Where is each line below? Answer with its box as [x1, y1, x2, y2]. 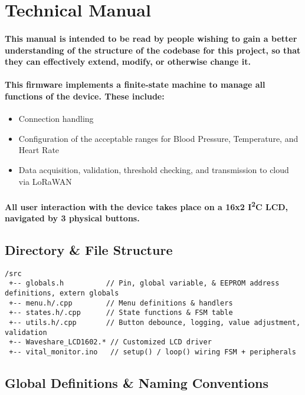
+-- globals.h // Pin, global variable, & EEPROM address [9, 279, 280, 288]
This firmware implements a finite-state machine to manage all [5, 78, 265, 91]
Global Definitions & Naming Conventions [5, 374, 269, 392]
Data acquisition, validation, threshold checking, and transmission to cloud [18, 163, 289, 175]
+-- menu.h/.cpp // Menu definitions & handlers [9, 298, 233, 307]
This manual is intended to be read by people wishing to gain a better [5, 32, 297, 44]
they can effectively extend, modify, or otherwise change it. [5, 55, 251, 68]
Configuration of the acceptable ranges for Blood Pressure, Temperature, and [18, 132, 299, 144]
